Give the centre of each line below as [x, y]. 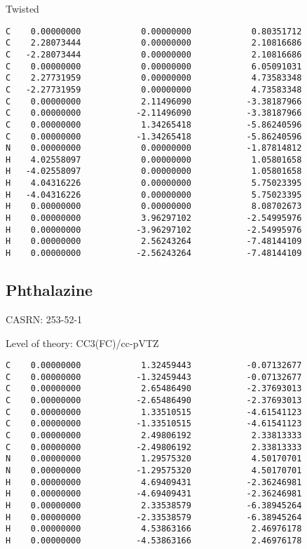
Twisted [22, 8]
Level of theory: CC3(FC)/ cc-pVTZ [82, 343]
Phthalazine [49, 290]
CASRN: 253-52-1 [44, 319]
